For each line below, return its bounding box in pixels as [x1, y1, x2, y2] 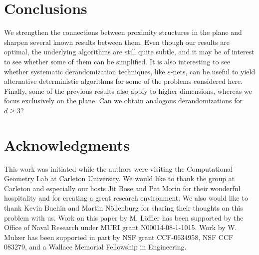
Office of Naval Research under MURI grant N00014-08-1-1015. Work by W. [4, 222, 237, 233]
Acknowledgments [4, 134, 130, 155]
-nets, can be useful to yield [170, 66, 256, 76]
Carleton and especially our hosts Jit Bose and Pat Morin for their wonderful [4, 183, 241, 193]
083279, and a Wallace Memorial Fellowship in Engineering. [4, 242, 187, 252]
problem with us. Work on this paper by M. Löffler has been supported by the [4, 212, 244, 223]
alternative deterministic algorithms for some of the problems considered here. [4, 76, 243, 86]
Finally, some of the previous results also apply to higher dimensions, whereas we [4, 85, 252, 96]
